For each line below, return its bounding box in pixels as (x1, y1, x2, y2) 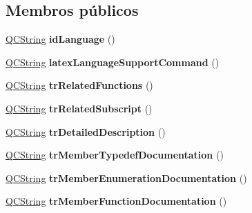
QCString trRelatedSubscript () (6, 101, 153, 115)
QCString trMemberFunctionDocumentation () (6, 194, 227, 208)
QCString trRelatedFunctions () (6, 78, 153, 92)
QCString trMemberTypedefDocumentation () (6, 148, 224, 162)
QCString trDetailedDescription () (6, 124, 166, 139)
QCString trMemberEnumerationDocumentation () (6, 170, 247, 185)
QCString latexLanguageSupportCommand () (6, 54, 220, 69)
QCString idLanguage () (6, 32, 115, 46)
